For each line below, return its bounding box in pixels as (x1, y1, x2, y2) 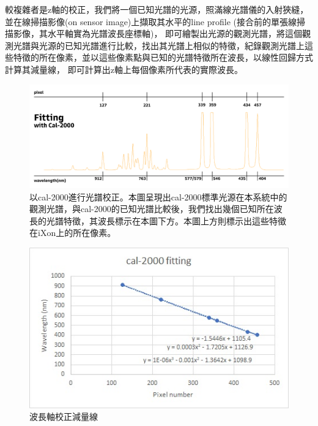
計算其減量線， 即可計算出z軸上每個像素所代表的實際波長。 (5, 63, 243, 75)
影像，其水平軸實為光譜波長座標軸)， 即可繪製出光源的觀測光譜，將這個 (13, 27, 303, 40)
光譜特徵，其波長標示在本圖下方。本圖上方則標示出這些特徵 (46, 214, 286, 227)
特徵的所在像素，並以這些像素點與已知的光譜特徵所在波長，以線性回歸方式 (13, 51, 313, 64)
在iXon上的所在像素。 (29, 226, 116, 239)
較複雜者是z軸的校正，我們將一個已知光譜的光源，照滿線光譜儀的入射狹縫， (5, 3, 309, 15)
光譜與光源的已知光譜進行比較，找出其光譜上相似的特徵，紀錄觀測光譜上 (13, 39, 305, 51)
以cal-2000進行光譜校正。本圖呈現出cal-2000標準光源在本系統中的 (29, 190, 287, 203)
